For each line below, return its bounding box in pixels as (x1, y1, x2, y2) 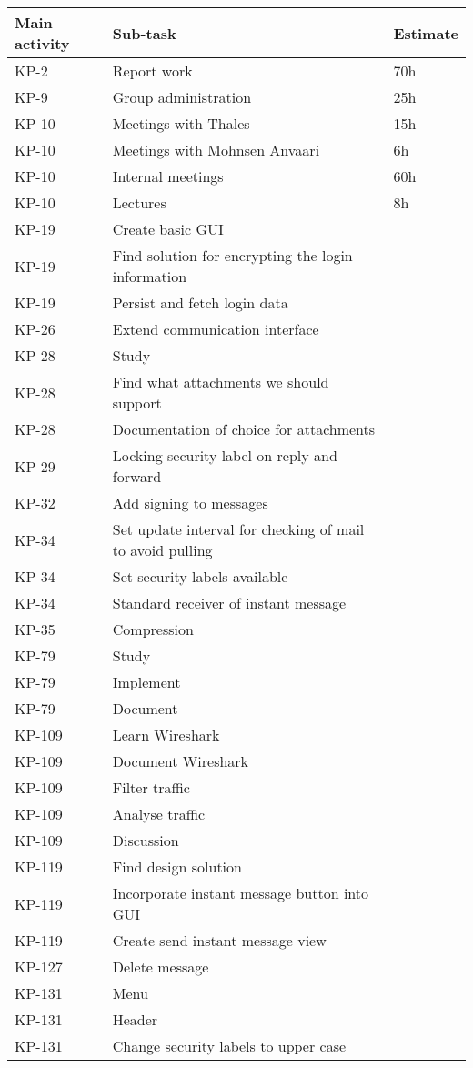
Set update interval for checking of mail (112, 519, 365, 539)
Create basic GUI (112, 218, 224, 239)
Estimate (393, 22, 458, 44)
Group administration (112, 86, 252, 107)
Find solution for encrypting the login (112, 245, 353, 266)
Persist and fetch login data (112, 292, 288, 313)
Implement (112, 671, 181, 692)
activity (15, 33, 70, 54)
